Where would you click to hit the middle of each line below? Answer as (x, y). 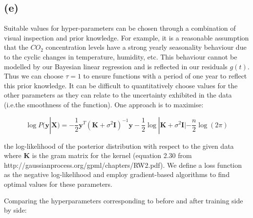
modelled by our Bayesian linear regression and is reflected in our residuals (116, 66)
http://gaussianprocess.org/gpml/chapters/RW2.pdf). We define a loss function (123, 165)
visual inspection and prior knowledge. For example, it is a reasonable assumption (126, 37)
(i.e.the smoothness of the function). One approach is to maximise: (104, 104)
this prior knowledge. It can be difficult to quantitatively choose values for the (121, 85)
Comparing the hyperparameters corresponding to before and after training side (124, 200)
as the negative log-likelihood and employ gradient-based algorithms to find (117, 174)
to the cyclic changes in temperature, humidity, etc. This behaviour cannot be (121, 56)
